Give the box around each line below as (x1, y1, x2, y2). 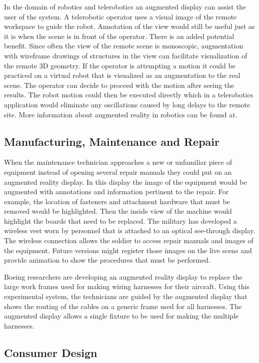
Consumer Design (4, 345, 97, 360)
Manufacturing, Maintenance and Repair (4, 133, 219, 149)
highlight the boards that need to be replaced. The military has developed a (4, 215, 237, 226)
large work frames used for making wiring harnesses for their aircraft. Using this (4, 281, 249, 292)
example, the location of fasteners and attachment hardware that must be (4, 196, 230, 206)
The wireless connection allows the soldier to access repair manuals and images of (4, 235, 253, 246)
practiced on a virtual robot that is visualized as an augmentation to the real (4, 70, 240, 80)
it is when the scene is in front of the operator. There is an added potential (4, 30, 234, 41)
